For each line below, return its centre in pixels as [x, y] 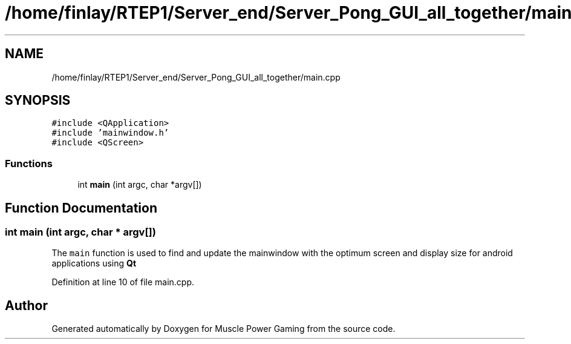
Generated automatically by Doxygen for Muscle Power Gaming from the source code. [224, 329]
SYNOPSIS [38, 101]
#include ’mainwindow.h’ [110, 133]
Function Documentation [81, 208]
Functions [29, 163]
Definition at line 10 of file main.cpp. [123, 282]
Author [26, 305]
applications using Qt [94, 263]
